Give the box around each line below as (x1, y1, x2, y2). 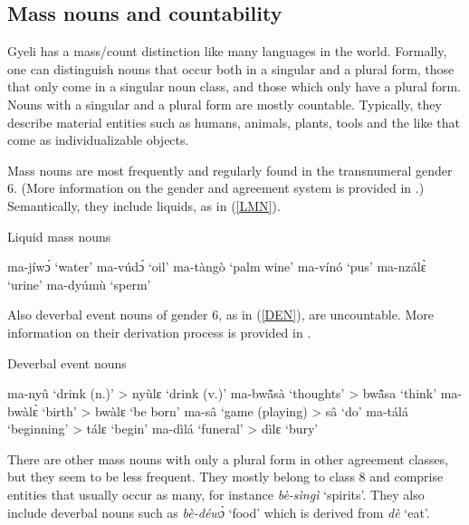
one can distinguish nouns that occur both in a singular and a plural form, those (7, 59, 455, 78)
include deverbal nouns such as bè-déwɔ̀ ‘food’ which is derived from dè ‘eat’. (7, 502, 430, 521)
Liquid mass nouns (7, 226, 111, 245)
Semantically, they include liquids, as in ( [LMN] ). (7, 196, 281, 215)
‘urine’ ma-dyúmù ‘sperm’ (7, 274, 151, 293)
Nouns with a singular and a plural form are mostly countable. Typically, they (7, 94, 442, 113)
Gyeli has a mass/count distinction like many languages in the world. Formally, (7, 42, 447, 61)
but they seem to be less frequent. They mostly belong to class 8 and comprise (7, 467, 444, 486)
